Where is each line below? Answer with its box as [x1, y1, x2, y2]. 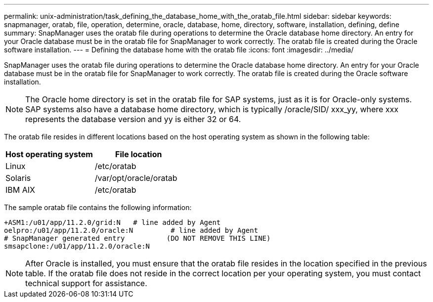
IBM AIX [5, 185, 35, 195]
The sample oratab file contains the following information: [4, 203, 192, 212]
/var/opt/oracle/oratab [94, 173, 177, 183]
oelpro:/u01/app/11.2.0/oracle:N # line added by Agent [4, 226, 259, 234]
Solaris [5, 173, 31, 183]
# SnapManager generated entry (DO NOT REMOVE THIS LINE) [4, 234, 271, 242]
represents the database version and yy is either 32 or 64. [25, 114, 241, 124]
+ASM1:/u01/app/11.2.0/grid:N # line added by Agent [4, 218, 221, 226]
